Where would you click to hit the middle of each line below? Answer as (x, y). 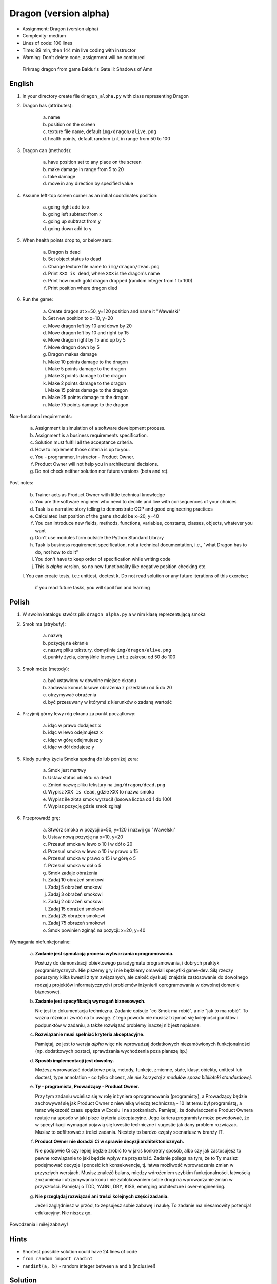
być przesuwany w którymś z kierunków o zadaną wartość (110, 702)
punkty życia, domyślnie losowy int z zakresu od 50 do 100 (112, 657)
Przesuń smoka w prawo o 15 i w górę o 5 (92, 858)
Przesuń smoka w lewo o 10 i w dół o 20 (90, 844)
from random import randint (58, 1259)
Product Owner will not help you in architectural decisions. (97, 464)
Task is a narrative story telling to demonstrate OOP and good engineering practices (124, 509)
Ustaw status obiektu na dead (80, 778)
